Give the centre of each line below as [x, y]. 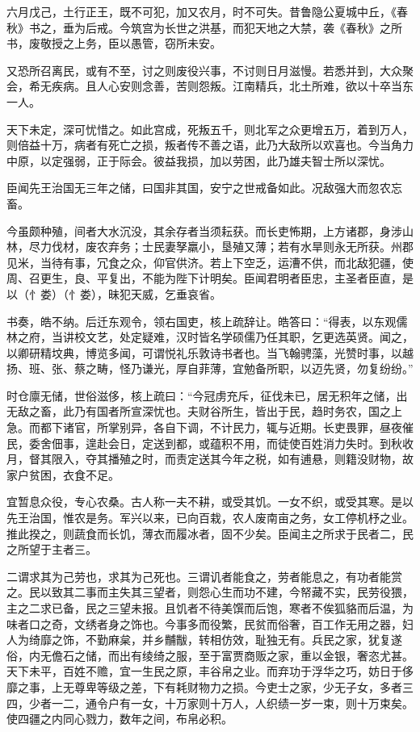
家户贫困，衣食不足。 [63, 474]
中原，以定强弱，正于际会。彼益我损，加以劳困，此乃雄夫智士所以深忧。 [199, 160]
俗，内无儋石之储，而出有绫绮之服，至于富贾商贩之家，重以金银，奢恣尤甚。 [210, 655]
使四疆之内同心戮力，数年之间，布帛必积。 [120, 719]
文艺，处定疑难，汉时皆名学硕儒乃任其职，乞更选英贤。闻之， [249, 337]
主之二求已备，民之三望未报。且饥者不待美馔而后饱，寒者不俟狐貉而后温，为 [210, 608]
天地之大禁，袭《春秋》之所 [328, 27]
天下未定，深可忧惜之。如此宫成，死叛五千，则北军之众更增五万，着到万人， [210, 129]
